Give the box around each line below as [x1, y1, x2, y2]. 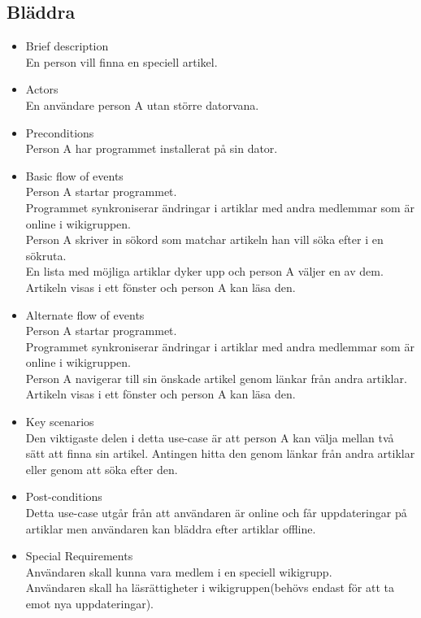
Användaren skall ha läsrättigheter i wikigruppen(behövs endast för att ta [25, 579, 395, 596]
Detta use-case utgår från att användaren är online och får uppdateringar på [25, 504, 407, 521]
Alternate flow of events [25, 306, 145, 323]
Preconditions [25, 124, 94, 141]
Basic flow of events [25, 167, 124, 184]
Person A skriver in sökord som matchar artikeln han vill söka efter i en [25, 231, 384, 248]
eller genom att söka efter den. [25, 460, 178, 477]
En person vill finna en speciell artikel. [25, 53, 218, 70]
